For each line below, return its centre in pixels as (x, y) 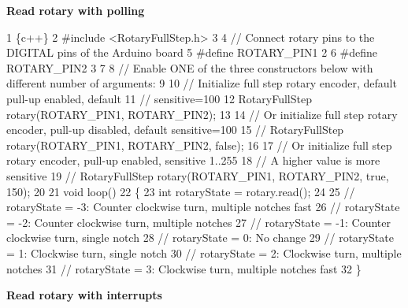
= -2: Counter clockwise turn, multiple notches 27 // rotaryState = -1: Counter (198, 222)
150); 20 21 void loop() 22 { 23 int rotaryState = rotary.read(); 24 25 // (181, 191)
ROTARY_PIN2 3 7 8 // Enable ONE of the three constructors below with (190, 67)
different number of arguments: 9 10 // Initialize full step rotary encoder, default (202, 83)
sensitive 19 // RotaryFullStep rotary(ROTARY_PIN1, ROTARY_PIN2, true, (198, 175)
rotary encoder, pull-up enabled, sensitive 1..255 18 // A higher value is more (193, 160)
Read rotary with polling (76, 10)
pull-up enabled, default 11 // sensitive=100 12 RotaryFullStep (159, 98)
